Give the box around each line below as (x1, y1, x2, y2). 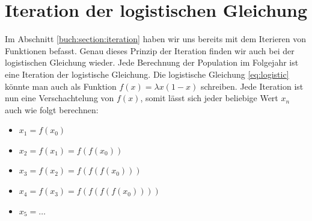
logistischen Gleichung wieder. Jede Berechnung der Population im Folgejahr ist (5, 56, 299, 69)
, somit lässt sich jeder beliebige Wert (140, 92, 278, 104)
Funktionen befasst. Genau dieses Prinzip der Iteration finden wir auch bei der (5, 44, 295, 57)
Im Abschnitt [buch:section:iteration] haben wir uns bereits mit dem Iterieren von (5, 33, 307, 45)
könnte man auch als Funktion (5, 79, 117, 92)
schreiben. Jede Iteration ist (200, 79, 304, 92)
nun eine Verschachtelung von (5, 92, 114, 104)
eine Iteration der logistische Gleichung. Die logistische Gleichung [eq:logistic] (5, 67, 289, 80)
